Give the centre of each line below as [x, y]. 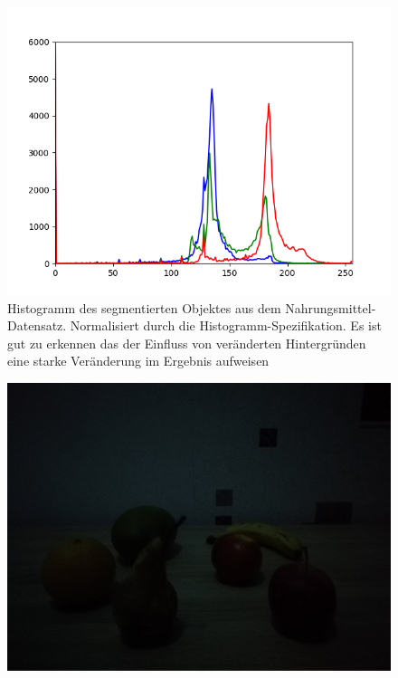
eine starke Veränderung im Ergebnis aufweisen [138, 361]
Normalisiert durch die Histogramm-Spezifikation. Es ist [226, 325]
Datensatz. [37, 325]
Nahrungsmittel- [331, 307]
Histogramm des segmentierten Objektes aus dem [144, 307]
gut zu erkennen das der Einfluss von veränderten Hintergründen [187, 343]
